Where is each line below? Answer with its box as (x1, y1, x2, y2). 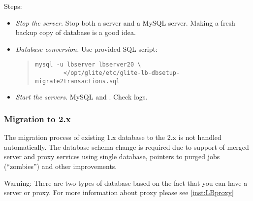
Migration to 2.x (4, 112, 71, 125)
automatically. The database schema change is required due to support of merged (4, 141, 249, 152)
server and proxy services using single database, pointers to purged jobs (4, 151, 220, 162)
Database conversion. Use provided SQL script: (15, 43, 158, 54)
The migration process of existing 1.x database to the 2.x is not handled (4, 132, 221, 142)
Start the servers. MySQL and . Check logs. (15, 92, 148, 102)
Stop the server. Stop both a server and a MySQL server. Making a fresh (15, 17, 235, 28)
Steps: (4, 1, 22, 11)
